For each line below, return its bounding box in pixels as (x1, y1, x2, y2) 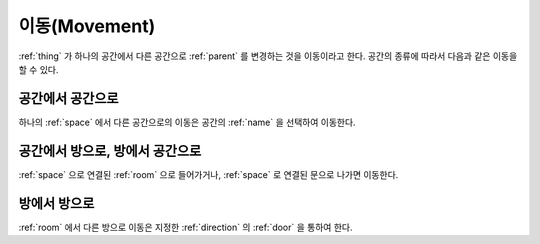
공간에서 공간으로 (18, 90, 119, 107)
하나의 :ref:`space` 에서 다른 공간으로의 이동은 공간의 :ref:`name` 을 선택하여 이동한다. (18, 116, 356, 128)
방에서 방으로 (18, 195, 95, 212)
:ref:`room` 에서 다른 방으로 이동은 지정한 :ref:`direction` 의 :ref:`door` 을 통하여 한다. (18, 221, 353, 233)
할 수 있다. (18, 63, 59, 75)
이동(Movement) (18, 15, 156, 37)
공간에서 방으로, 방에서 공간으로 (18, 142, 202, 159)
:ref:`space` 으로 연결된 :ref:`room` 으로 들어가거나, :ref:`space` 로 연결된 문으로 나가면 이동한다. (18, 168, 399, 180)
